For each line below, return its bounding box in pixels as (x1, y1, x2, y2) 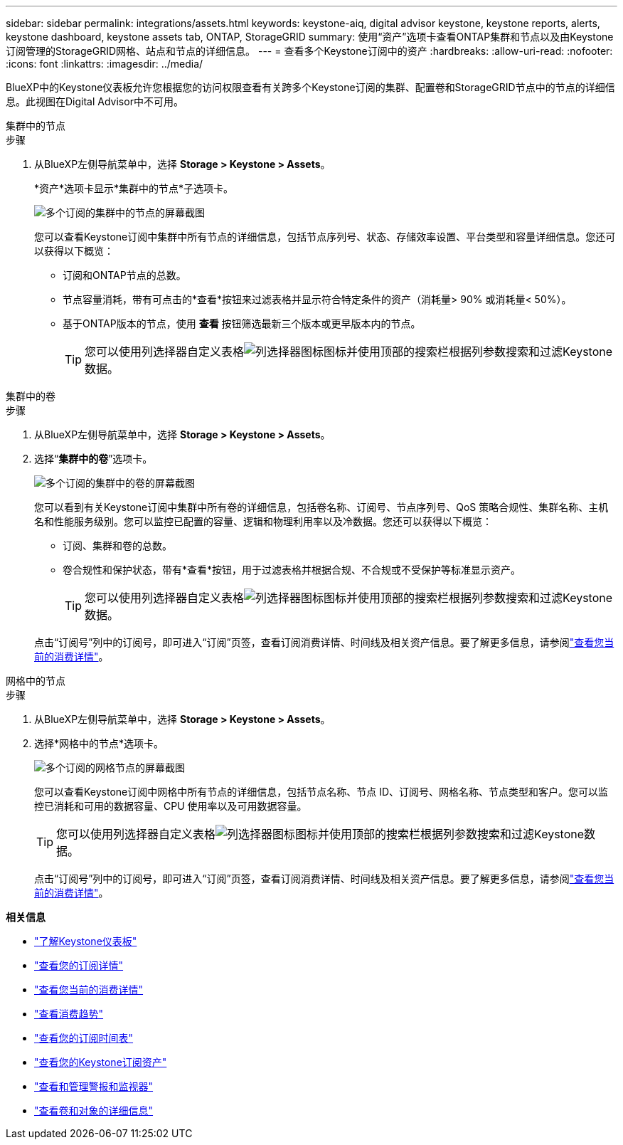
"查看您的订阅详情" (34, 959, 124, 971)
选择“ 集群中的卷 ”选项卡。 (34, 453, 153, 465)
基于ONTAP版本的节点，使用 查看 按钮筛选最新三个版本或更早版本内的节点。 (63, 317, 421, 329)
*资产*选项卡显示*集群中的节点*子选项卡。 (34, 182, 234, 194)
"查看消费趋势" (34, 1008, 104, 1020)
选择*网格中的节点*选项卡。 (34, 737, 164, 749)
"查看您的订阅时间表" (34, 1032, 134, 1044)
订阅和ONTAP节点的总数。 (63, 269, 186, 281)
